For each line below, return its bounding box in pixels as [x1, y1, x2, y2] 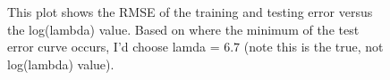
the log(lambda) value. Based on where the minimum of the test [7, 20, 360, 38]
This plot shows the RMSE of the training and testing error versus [7, 3, 373, 20]
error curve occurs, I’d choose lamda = [7, 37, 220, 56]
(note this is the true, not [243, 37, 384, 56]
